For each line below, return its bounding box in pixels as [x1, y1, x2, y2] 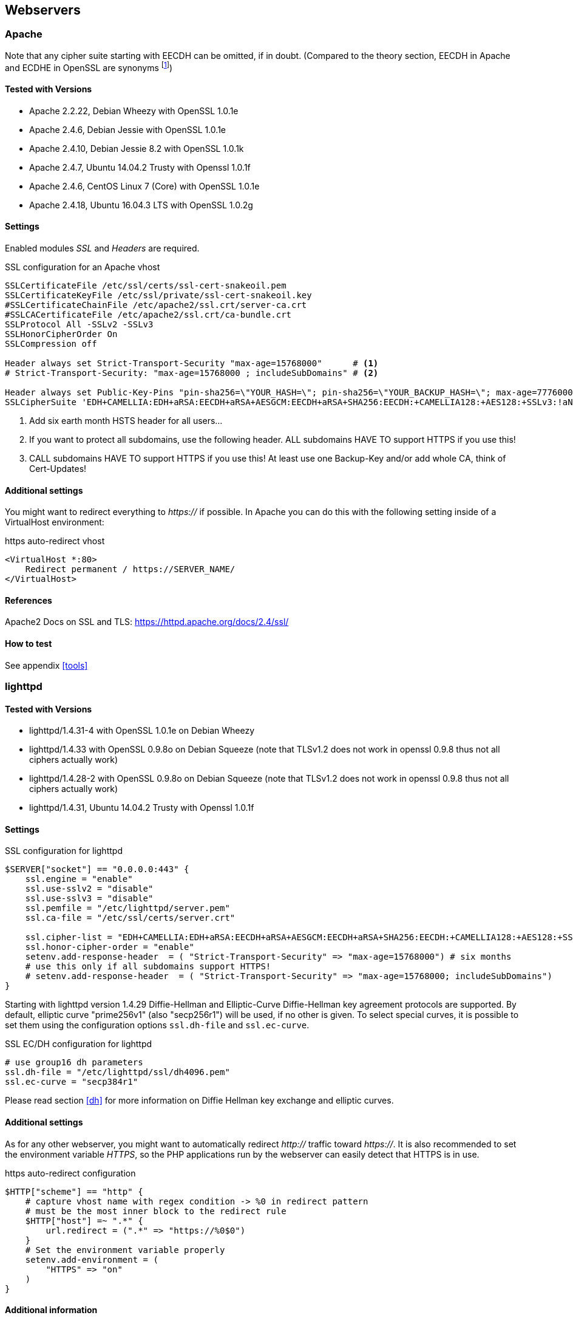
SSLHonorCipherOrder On [5, 329, 118, 339]
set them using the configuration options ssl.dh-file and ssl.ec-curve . [5, 1020, 310, 1031]
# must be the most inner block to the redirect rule [25, 1206, 286, 1216]
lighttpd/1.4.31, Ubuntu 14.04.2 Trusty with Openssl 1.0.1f [29, 802, 254, 813]
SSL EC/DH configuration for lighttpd [5, 1039, 152, 1050]
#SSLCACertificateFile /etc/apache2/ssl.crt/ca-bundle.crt [5, 309, 292, 319]
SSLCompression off [5, 338, 97, 349]
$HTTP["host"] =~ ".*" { [25, 1215, 143, 1226]
